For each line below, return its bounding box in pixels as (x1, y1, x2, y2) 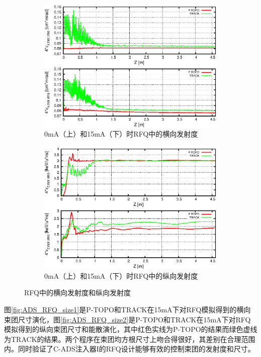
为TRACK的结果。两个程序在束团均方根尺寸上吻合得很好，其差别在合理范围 (4, 333, 255, 344)
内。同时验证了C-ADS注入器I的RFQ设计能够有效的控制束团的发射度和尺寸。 (4, 343, 255, 354)
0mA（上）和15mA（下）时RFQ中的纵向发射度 (44, 270, 198, 281)
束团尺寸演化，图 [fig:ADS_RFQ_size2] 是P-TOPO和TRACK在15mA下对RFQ (4, 314, 251, 324)
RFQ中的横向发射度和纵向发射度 (24, 287, 131, 298)
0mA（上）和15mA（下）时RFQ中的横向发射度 (44, 129, 198, 139)
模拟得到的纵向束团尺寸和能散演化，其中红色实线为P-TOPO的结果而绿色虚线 (4, 324, 257, 334)
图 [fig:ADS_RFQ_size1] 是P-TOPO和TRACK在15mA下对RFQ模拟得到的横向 (4, 304, 251, 314)
